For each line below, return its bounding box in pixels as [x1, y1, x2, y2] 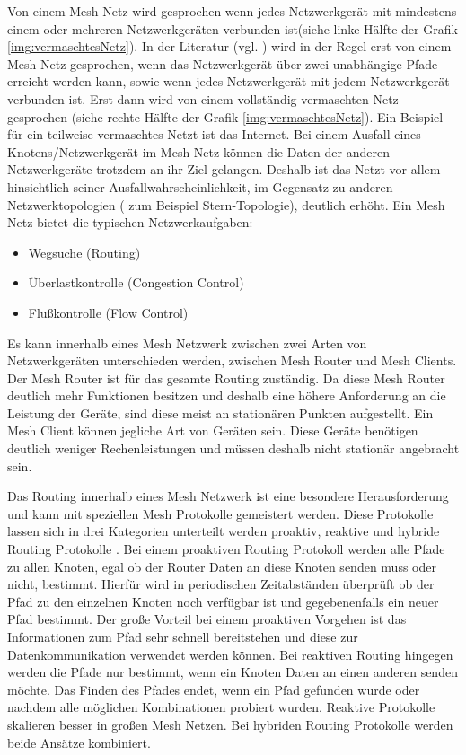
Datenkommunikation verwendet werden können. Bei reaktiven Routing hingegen [7, 645, 453, 663]
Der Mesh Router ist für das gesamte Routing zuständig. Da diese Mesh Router [7, 368, 445, 387]
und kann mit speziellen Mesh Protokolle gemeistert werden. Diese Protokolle [7, 504, 434, 522]
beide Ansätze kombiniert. [7, 733, 151, 751]
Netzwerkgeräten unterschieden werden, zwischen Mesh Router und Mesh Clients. [7, 351, 457, 370]
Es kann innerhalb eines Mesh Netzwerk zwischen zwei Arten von [7, 333, 367, 352]
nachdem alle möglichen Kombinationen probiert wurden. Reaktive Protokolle [7, 698, 435, 716]
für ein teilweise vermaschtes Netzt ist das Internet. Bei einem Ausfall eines [7, 125, 421, 144]
